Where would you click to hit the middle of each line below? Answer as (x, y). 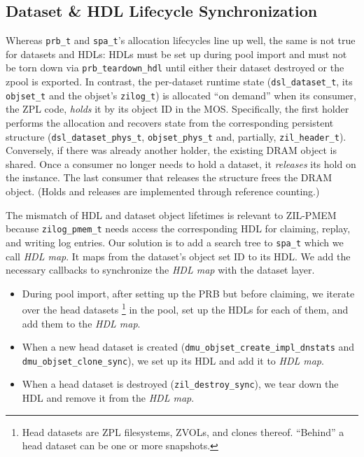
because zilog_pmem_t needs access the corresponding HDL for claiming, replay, (178, 229)
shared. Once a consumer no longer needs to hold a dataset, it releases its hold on (181, 163)
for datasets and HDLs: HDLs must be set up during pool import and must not (176, 54)
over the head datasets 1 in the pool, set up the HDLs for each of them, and (185, 308)
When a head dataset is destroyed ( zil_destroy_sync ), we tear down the (180, 384)
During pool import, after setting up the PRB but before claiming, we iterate (188, 293)
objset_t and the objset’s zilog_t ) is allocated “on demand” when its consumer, (181, 95)
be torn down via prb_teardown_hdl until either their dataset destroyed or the (175, 68)
